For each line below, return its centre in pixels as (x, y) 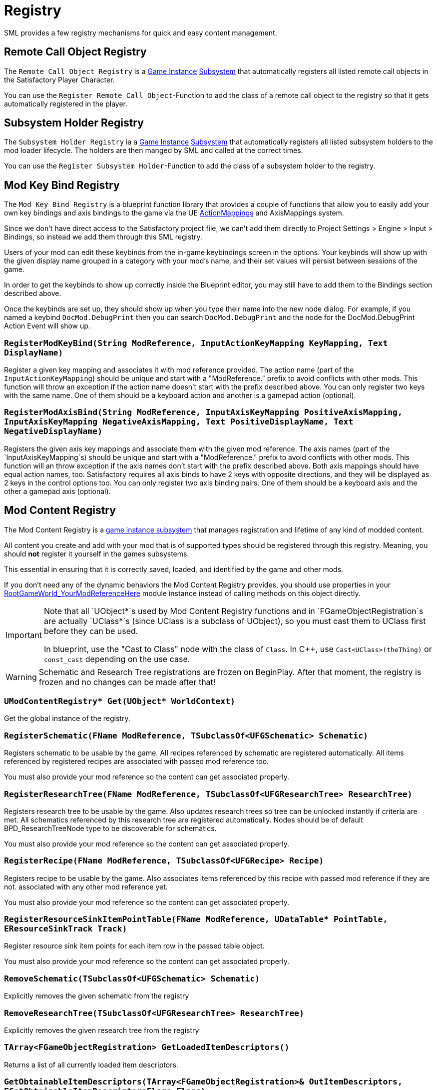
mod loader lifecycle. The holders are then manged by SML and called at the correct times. (154, 150)
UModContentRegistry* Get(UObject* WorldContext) (120, 701)
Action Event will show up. (47, 326)
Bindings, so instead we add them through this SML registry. (103, 237)
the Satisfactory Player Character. (59, 79)
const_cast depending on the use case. (117, 659)
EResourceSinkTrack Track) (66, 929)
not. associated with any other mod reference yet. (86, 886)
